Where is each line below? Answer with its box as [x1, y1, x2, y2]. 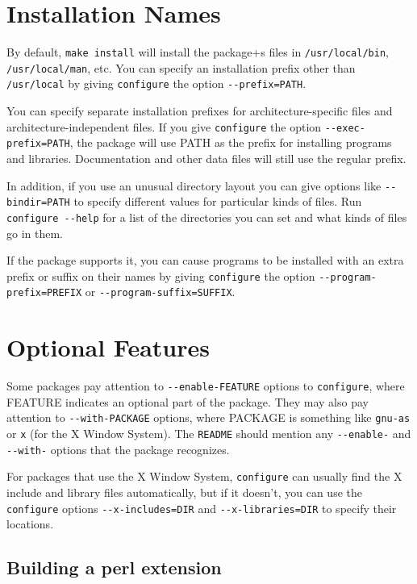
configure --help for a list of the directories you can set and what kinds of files [6, 208, 407, 225]
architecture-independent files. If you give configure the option [6, 118, 322, 135]
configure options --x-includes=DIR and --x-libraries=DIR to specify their [6, 499, 397, 516]
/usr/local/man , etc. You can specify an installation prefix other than [6, 59, 356, 76]
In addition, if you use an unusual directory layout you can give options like [6, 177, 382, 194]
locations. [6, 515, 54, 532]
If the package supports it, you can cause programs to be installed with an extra [6, 252, 404, 269]
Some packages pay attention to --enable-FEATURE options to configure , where [6, 378, 405, 394]
